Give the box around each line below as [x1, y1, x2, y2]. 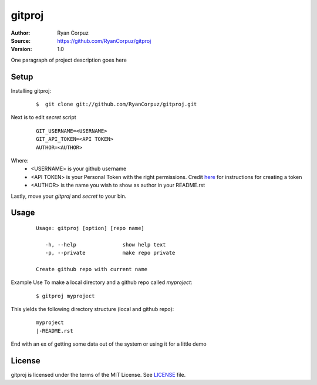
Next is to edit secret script [11, 114, 76, 121]
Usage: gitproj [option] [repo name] [36, 225, 145, 231]
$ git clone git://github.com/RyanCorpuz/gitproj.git [36, 101, 197, 108]
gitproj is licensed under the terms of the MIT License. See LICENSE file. [11, 372, 186, 379]
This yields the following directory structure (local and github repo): [11, 306, 174, 313]
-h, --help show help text [45, 241, 167, 248]
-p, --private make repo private [45, 249, 176, 256]
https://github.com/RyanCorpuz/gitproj [57, 37, 151, 44]
